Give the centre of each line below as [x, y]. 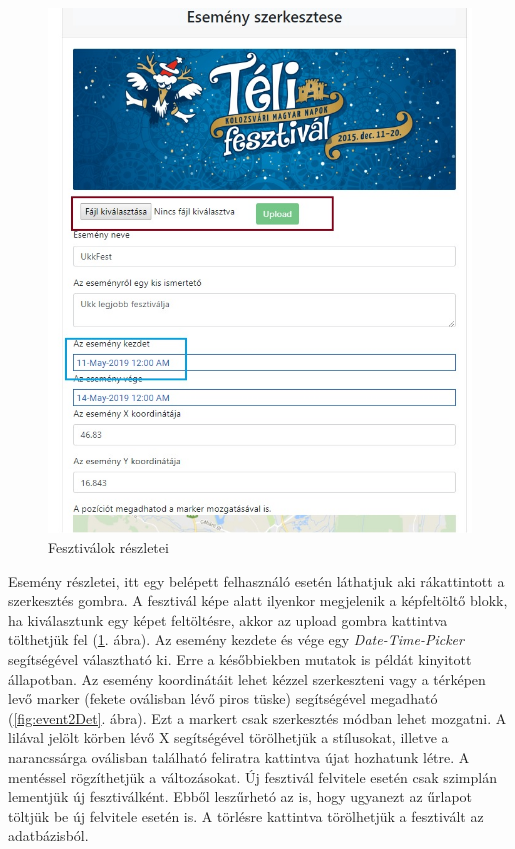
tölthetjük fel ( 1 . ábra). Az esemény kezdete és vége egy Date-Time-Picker [236, 639]
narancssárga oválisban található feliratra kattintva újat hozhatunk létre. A [239, 756]
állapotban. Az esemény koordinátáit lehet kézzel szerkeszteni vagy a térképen [247, 678]
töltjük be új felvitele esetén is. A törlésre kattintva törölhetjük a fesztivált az [246, 815]
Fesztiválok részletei [108, 547]
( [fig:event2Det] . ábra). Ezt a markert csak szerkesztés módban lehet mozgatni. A [257, 717]
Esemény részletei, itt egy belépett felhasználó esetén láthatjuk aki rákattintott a [256, 580]
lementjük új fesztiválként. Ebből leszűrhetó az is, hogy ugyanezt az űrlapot [240, 796]
